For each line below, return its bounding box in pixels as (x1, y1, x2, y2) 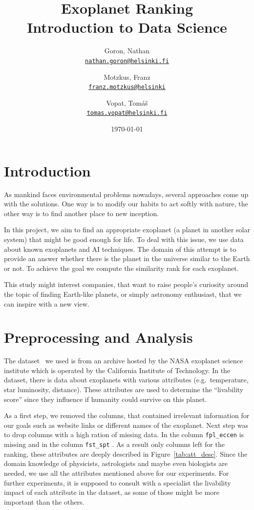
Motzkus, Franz (104, 71, 150, 82)
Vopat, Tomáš (106, 97, 148, 108)
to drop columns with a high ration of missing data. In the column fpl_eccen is (4, 429, 244, 440)
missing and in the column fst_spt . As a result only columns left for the (4, 439, 225, 449)
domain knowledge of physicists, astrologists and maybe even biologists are (4, 458, 228, 468)
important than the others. (4, 496, 85, 507)
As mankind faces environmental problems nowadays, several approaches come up (4, 189, 249, 199)
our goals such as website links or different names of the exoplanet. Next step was (4, 420, 248, 430)
